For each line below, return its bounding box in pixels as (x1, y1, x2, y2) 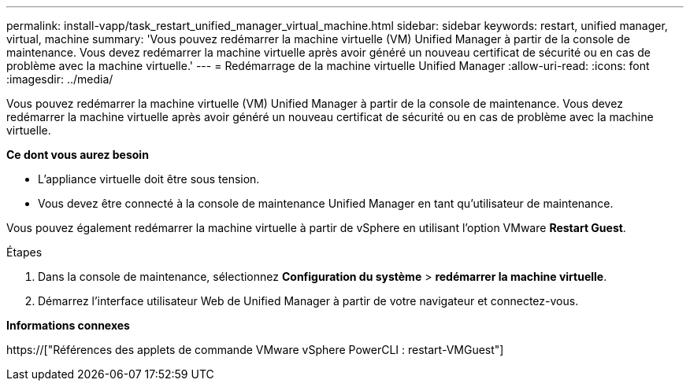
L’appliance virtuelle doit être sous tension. (38, 172, 260, 186)
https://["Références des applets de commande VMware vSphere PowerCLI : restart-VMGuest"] (6, 343, 504, 356)
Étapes (6, 245, 43, 259)
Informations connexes (6, 319, 130, 332)
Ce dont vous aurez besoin (6, 148, 149, 161)
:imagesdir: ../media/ (6, 72, 113, 86)
